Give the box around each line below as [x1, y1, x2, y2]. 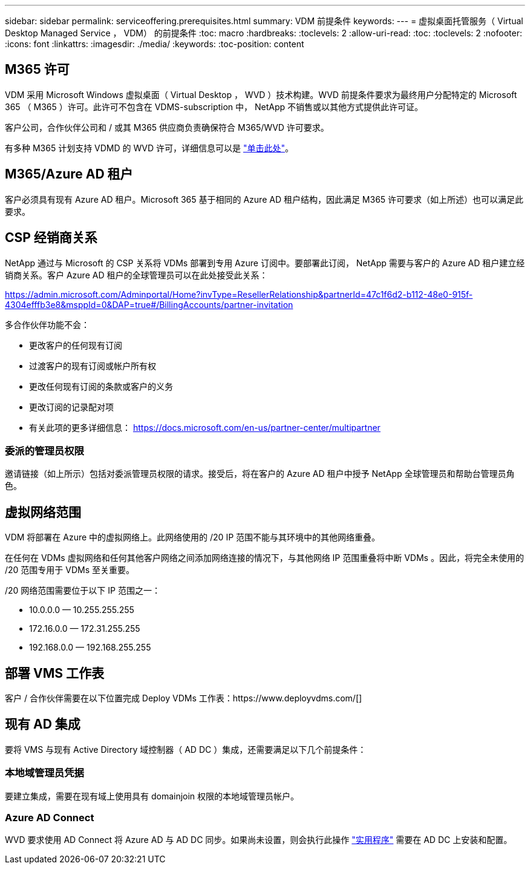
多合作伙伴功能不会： [5, 319, 90, 330]
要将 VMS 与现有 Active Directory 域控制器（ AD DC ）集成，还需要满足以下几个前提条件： [5, 744, 367, 755]
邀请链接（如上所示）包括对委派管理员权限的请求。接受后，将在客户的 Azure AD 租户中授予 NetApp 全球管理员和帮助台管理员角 [5, 468, 515, 479]
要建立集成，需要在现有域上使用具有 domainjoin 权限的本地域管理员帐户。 [5, 790, 299, 801]
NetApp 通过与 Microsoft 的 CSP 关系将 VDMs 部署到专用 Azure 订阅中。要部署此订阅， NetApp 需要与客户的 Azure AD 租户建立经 [5, 257, 525, 268]
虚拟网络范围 [5, 504, 81, 520]
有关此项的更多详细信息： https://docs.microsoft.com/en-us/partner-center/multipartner [29, 422, 381, 433]
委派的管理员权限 [5, 444, 84, 457]
